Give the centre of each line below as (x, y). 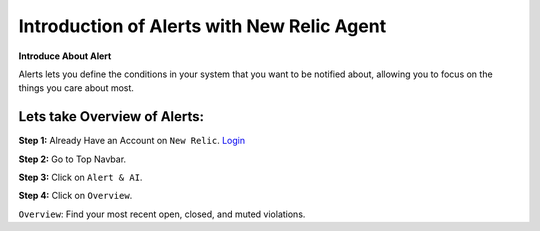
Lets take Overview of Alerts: (111, 116)
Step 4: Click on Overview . (75, 196)
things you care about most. (76, 88)
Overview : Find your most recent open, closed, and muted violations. (162, 214)
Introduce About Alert (65, 56)
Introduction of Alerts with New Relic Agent (202, 26)
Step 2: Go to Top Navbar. (72, 159)
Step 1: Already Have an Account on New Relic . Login (131, 141)
